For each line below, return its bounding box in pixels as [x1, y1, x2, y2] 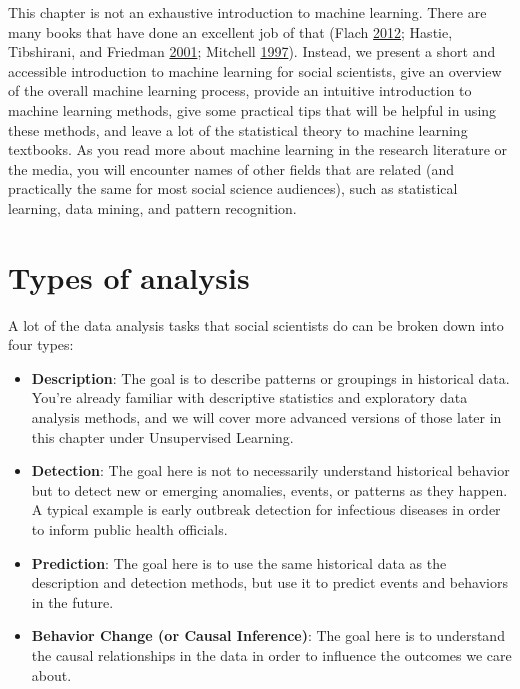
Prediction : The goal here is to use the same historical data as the [31, 552, 447, 573]
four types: [8, 334, 74, 355]
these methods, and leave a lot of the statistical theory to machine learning [8, 119, 468, 140]
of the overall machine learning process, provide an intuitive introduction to [8, 80, 472, 101]
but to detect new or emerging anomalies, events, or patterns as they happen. [31, 479, 508, 500]
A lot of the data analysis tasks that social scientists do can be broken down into [8, 314, 504, 335]
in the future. [31, 591, 114, 612]
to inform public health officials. [31, 519, 228, 539]
